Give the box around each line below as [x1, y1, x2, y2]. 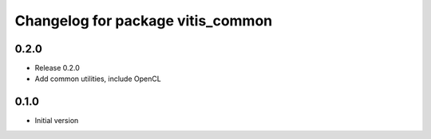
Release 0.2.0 [34, 64, 80, 73]
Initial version [34, 116, 79, 125]
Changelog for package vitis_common [14, 12, 273, 29]
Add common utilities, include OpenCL [34, 74, 161, 83]
